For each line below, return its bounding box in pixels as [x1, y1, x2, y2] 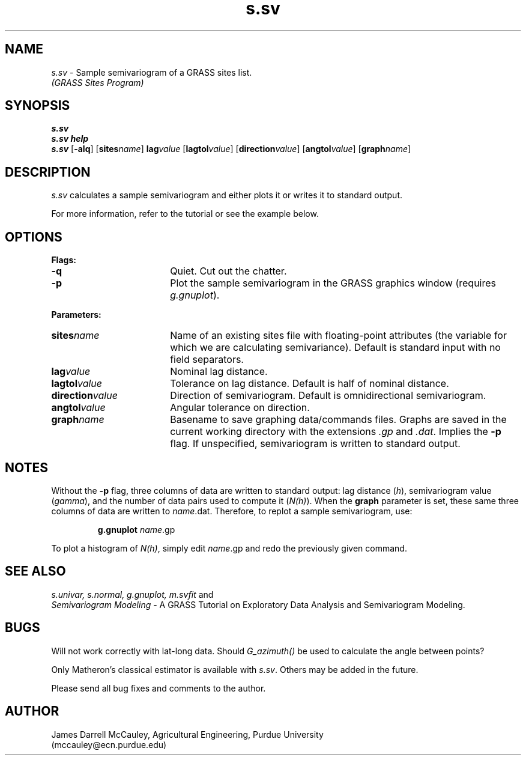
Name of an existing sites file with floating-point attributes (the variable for [170, 329, 507, 342]
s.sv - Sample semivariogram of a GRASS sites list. [51, 67, 252, 78]
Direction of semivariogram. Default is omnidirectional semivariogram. [170, 389, 486, 402]
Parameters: [51, 309, 101, 320]
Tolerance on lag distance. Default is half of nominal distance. [170, 377, 449, 390]
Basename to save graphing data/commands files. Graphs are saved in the [170, 413, 507, 426]
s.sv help [51, 133, 89, 144]
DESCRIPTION [5, 164, 91, 180]
